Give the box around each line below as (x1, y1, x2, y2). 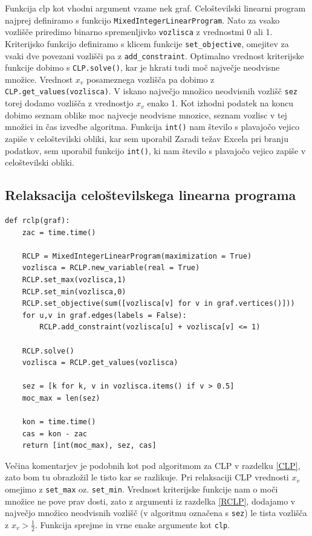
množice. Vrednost (5, 73, 73, 85)
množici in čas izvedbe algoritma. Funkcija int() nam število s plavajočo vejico (5, 120, 299, 133)
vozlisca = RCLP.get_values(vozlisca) (22, 358, 178, 367)
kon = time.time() (22, 418, 96, 427)
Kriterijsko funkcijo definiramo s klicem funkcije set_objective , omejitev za (5, 37, 289, 50)
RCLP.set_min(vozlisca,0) (22, 287, 126, 296)
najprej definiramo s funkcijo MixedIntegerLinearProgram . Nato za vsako (5, 13, 280, 26)
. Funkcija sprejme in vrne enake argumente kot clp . (35, 518, 230, 531)
